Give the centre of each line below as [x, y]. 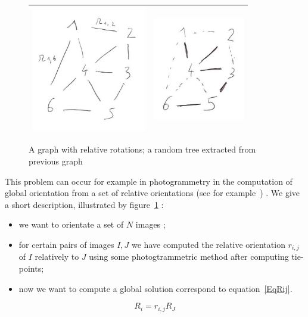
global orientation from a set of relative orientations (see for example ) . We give [153, 193]
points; [31, 268]
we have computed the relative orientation [209, 244]
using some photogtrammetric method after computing [189, 257]
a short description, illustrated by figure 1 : [84, 204]
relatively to [57, 257]
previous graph [56, 161]
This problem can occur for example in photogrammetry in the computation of [149, 181]
